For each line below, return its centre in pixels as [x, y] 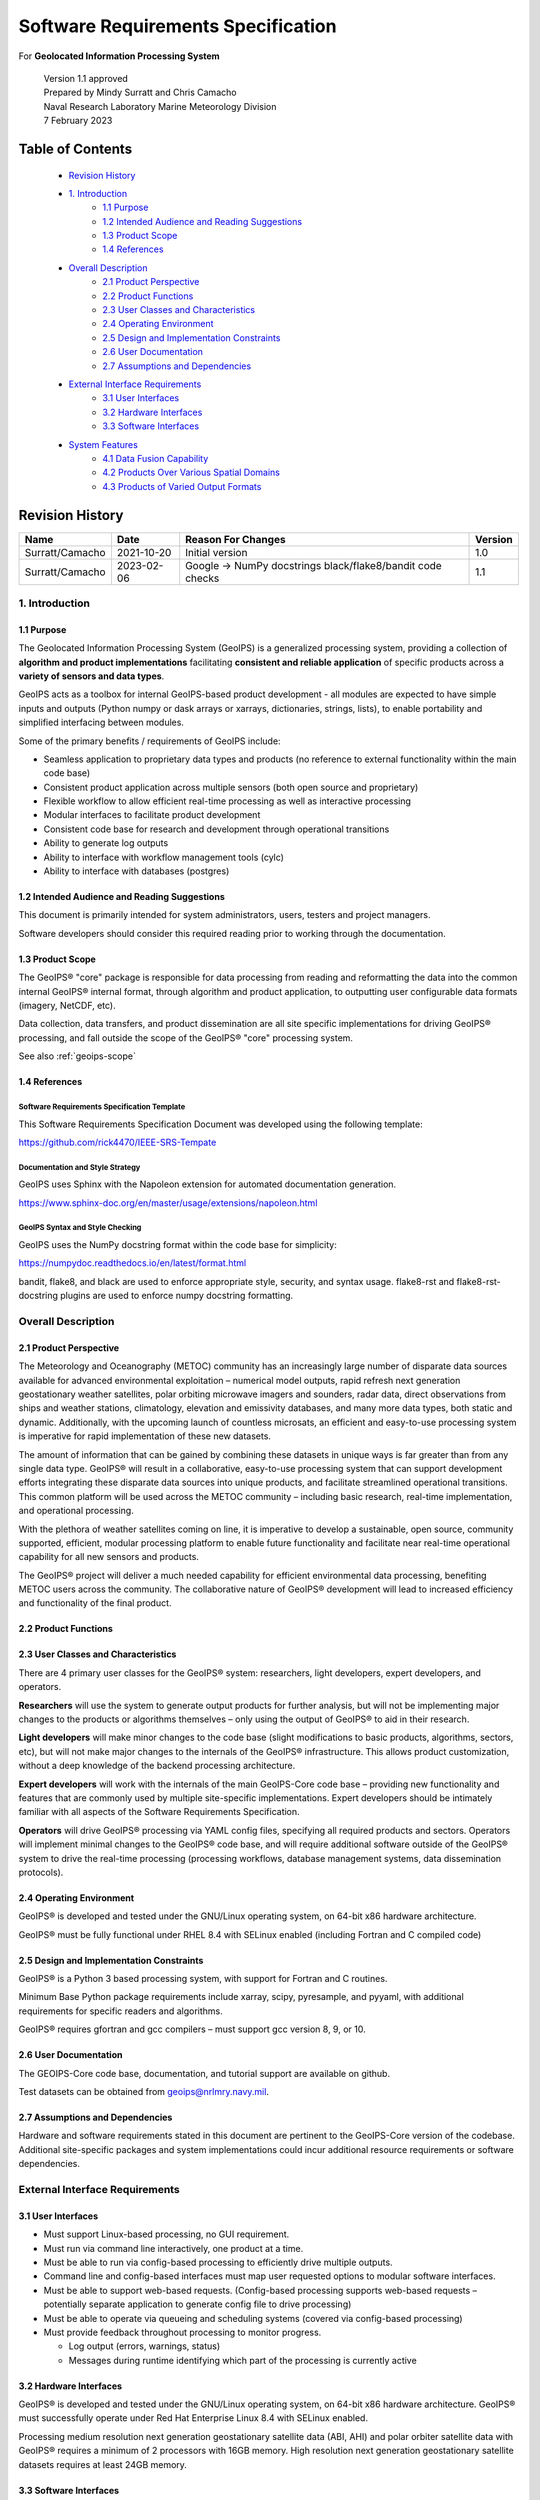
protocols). [41, 1872]
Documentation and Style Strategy [79, 1167]
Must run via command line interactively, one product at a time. [173, 2248]
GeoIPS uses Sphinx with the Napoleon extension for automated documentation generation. [207, 1184]
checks [202, 578]
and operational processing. [76, 1511]
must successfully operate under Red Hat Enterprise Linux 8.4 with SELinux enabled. [193, 2418]
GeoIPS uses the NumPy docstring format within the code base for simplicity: [177, 1245]
